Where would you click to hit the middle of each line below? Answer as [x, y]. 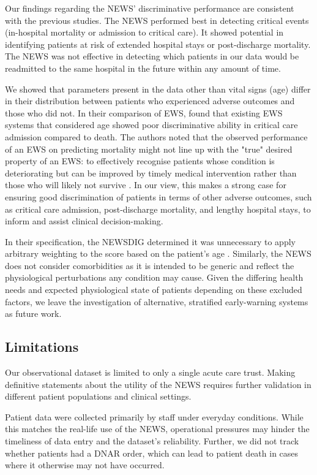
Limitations [42, 347]
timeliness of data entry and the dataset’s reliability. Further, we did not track [152, 441]
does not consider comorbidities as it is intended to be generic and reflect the [150, 265]
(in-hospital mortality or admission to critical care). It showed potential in [144, 32]
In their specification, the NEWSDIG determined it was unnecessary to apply [150, 241]
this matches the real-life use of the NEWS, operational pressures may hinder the [157, 429]
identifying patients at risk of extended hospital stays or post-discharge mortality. [158, 44]
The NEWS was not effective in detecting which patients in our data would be [152, 56]
